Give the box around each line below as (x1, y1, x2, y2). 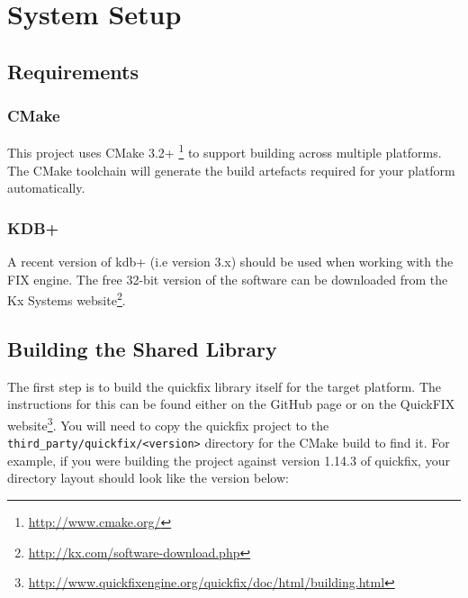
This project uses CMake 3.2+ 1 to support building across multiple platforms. (7, 140, 442, 162)
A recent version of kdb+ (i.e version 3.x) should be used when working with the (7, 252, 454, 271)
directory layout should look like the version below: (7, 468, 289, 487)
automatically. (7, 178, 85, 197)
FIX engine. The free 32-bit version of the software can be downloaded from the (7, 269, 448, 288)
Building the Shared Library (7, 334, 277, 362)
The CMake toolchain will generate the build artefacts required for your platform (7, 160, 455, 179)
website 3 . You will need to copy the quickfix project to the (7, 412, 329, 434)
